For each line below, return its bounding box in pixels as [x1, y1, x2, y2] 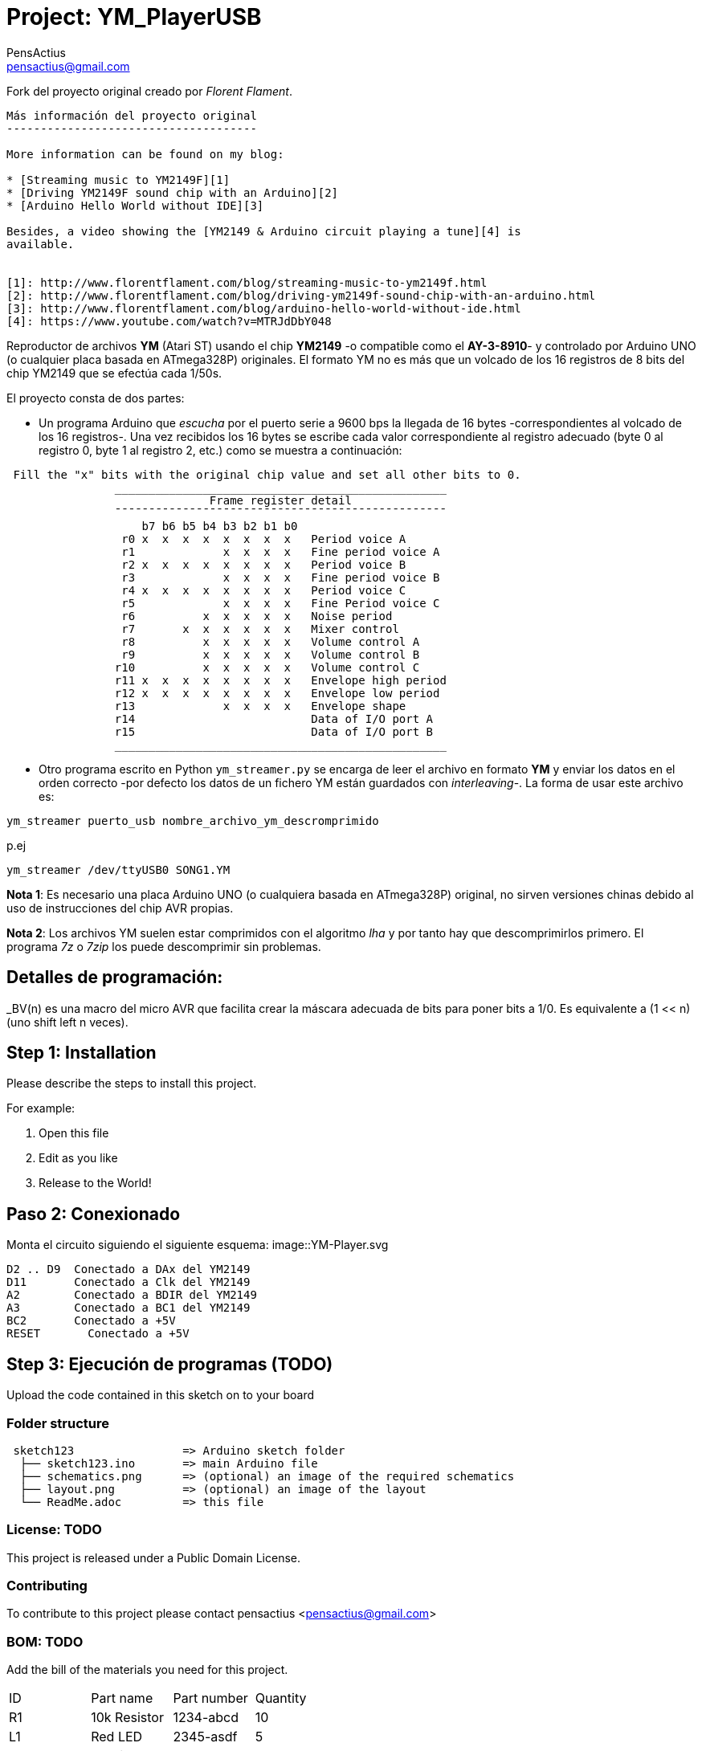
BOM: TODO [6, 1633, 84, 1650]
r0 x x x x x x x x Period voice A [121, 532, 406, 545]
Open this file [39, 1126, 109, 1141]
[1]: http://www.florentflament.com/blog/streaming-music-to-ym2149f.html [6, 276, 488, 289]
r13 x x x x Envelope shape [114, 699, 406, 712]
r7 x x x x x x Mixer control [121, 622, 399, 635]
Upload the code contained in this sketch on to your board [6, 1388, 314, 1402]
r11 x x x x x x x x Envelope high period [114, 673, 447, 687]
